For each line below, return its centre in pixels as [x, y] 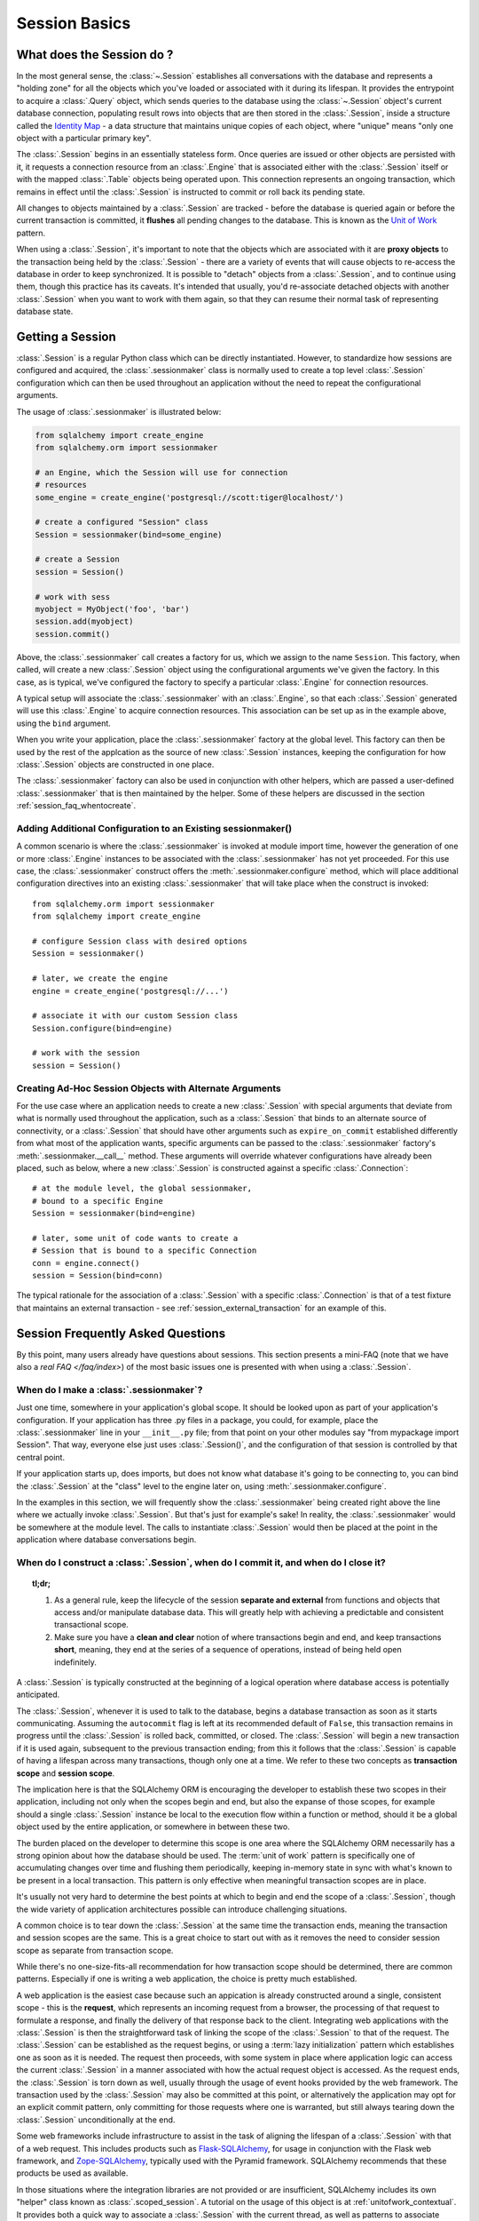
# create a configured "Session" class [122, 522]
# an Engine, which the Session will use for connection [161, 472]
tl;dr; [42, 1584]
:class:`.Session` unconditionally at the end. [96, 2120]
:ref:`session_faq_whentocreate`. [76, 806]
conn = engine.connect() [86, 1263]
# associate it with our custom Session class [135, 1016]
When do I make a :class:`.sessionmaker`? [110, 1389]
